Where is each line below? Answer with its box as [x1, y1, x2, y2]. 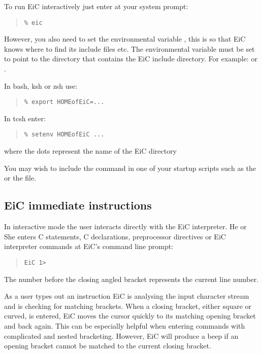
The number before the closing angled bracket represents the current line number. [4, 273, 259, 284]
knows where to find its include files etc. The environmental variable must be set [4, 43, 255, 54]
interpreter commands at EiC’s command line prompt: [4, 241, 174, 252]
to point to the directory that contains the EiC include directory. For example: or [4, 53, 257, 64]
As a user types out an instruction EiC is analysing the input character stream [4, 291, 249, 301]
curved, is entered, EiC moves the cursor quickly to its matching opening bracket [4, 310, 256, 321]
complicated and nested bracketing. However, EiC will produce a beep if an [4, 330, 239, 341]
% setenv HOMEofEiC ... [24, 131, 105, 138]
